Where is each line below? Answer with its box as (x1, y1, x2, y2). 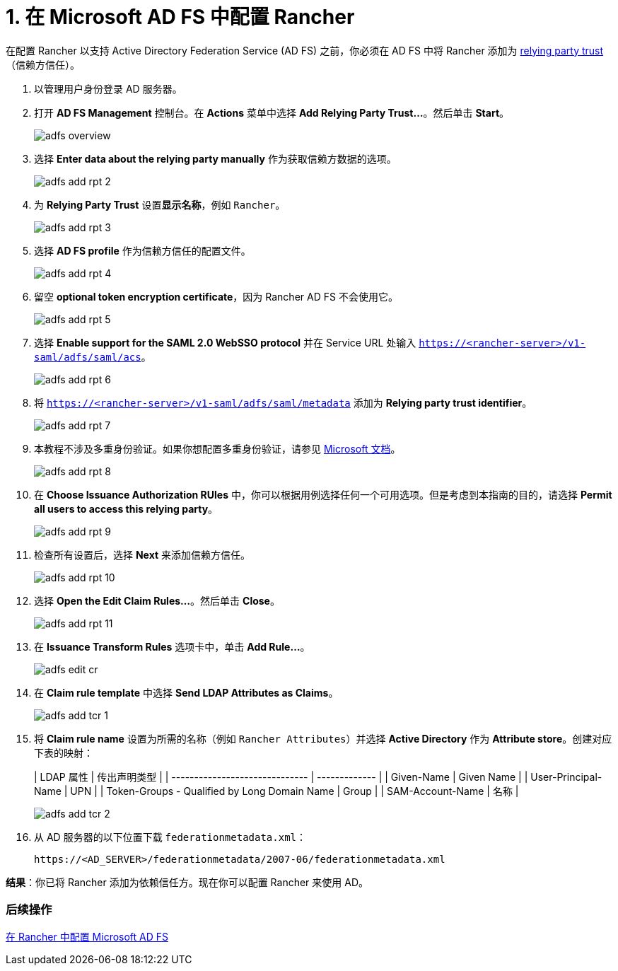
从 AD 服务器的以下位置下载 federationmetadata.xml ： (34, 830, 307, 843)
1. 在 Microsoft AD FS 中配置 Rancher (6, 5, 355, 29)
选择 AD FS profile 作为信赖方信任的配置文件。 (34, 244, 251, 257)
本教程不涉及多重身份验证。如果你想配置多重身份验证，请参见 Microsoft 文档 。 (34, 442, 401, 455)
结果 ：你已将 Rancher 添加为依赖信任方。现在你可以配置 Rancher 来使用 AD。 (6, 876, 369, 888)
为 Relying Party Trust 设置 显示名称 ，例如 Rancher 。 (34, 198, 286, 211)
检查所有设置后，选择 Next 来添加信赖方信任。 (34, 548, 251, 561)
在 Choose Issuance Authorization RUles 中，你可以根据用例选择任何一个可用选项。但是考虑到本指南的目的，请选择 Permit (34, 488, 612, 501)
